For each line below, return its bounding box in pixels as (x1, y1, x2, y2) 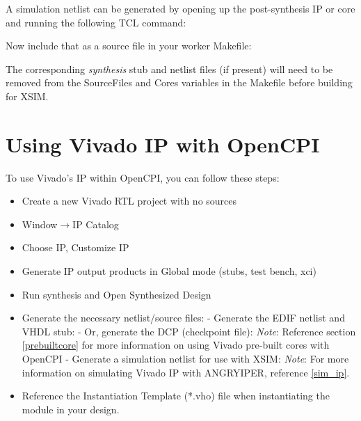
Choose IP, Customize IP (22, 240, 129, 255)
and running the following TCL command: (6, 15, 186, 29)
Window (22, 216, 58, 231)
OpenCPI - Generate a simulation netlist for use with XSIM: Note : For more (22, 351, 349, 366)
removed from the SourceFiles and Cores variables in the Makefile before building (6, 75, 353, 90)
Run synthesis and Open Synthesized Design (22, 287, 211, 301)
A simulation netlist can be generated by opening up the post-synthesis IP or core (6, 1, 355, 15)
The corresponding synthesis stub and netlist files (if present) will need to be (6, 61, 333, 76)
